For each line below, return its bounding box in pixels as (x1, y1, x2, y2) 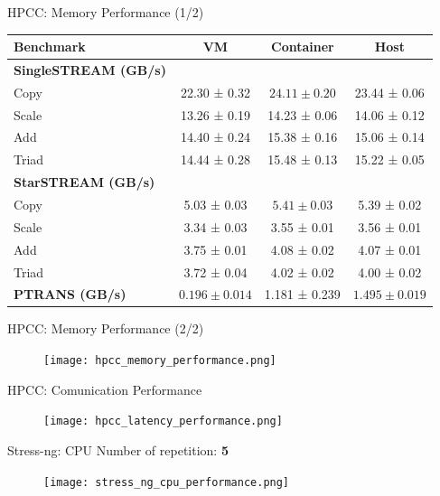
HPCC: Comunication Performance (7, 379, 202, 398)
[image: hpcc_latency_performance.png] (43, 415, 283, 428)
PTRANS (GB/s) (14, 285, 126, 304)
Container (271, 37, 334, 56)
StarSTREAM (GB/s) (14, 173, 155, 192)
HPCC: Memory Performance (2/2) (7, 319, 204, 338)
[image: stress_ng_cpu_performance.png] (43, 475, 290, 489)
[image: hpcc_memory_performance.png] (43, 354, 276, 368)
